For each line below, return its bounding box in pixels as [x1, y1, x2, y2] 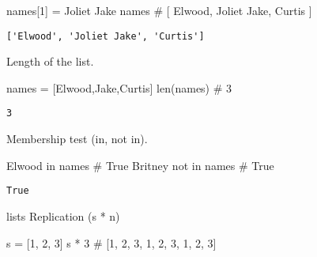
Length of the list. [6, 53, 94, 70]
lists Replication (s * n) [6, 207, 120, 224]
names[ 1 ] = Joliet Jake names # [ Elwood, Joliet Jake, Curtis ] [6, 2, 312, 18]
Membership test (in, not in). [6, 130, 148, 147]
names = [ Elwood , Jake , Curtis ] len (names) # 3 [6, 79, 232, 96]
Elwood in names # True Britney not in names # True [6, 157, 274, 173]
